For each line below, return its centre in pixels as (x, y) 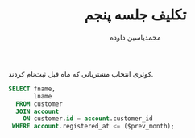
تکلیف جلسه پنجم (135, 15)
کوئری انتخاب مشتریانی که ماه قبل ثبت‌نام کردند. (81, 73)
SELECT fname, (32, 89)
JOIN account (37, 111)
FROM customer (39, 104)
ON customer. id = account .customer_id (88, 119)
